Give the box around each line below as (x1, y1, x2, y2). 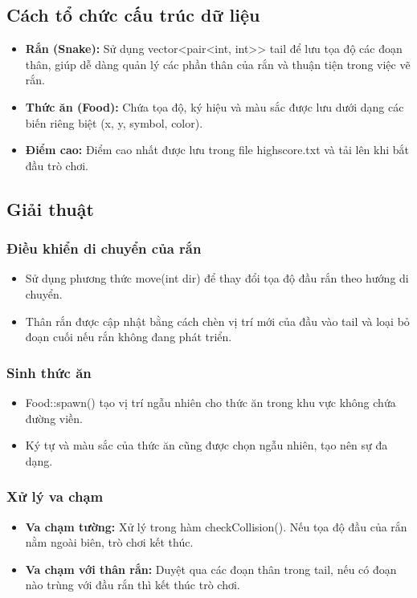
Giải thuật (6, 196, 94, 221)
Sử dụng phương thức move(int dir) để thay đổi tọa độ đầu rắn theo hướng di (25, 270, 409, 287)
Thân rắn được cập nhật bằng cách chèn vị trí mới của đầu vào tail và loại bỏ (25, 312, 410, 329)
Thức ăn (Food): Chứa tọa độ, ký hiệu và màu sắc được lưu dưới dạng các (25, 98, 404, 115)
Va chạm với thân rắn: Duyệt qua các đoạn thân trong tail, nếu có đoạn (25, 560, 397, 577)
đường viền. (25, 409, 83, 426)
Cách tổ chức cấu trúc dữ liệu (6, 2, 260, 27)
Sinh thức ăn (6, 362, 92, 382)
